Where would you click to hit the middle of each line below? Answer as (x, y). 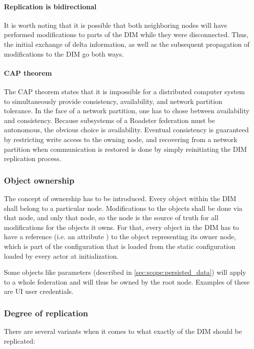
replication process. (33, 158)
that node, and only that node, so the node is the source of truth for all (111, 217)
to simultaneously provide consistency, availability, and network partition (113, 101)
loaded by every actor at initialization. (61, 256)
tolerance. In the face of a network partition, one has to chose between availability (127, 111)
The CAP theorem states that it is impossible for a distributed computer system (125, 91)
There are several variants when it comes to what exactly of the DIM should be (123, 331)
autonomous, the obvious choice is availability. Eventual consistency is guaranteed (127, 130)
